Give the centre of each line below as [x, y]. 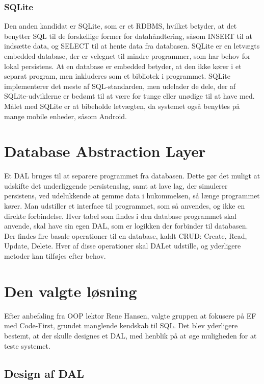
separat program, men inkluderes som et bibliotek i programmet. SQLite [117, 76]
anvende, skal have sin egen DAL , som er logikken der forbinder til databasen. [126, 226]
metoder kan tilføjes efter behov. [55, 256]
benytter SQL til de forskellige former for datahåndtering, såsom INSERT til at [128, 36]
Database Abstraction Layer [105, 151]
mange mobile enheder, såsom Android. [65, 116]
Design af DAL [44, 373]
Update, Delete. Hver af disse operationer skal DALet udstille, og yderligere [123, 246]
